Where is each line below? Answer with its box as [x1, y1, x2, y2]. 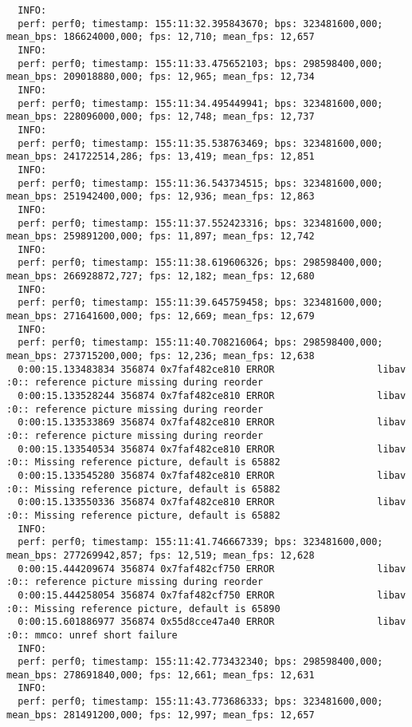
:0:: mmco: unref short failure [6, 629, 178, 641]
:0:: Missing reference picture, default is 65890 [6, 603, 281, 614]
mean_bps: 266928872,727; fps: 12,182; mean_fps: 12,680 [6, 271, 315, 283]
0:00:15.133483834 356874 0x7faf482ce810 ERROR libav [18, 363, 406, 375]
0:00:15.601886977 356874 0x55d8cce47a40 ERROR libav [18, 616, 406, 628]
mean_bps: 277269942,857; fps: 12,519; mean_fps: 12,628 [6, 549, 315, 561]
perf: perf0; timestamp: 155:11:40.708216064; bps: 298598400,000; [18, 337, 383, 349]
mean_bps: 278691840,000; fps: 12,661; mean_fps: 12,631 [6, 669, 315, 681]
